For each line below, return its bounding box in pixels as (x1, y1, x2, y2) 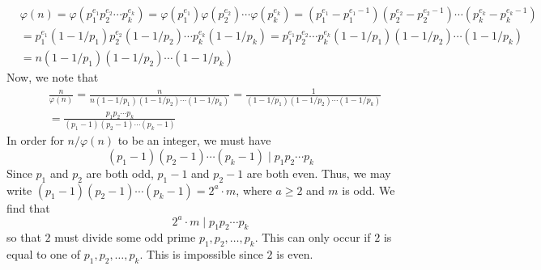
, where (236, 181, 272, 198)
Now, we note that (6, 69, 99, 86)
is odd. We (342, 181, 395, 198)
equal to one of (6, 246, 80, 263)
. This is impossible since (139, 246, 263, 263)
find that (6, 199, 50, 216)
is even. (276, 246, 313, 263)
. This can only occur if (254, 229, 371, 246)
